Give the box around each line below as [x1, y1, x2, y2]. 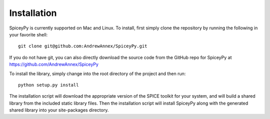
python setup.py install [18, 82, 79, 88]
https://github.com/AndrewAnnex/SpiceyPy [9, 61, 98, 67]
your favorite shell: [9, 31, 48, 37]
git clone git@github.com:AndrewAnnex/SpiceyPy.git [18, 43, 147, 49]
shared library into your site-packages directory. [9, 107, 109, 113]
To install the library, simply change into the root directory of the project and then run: [9, 70, 186, 77]
